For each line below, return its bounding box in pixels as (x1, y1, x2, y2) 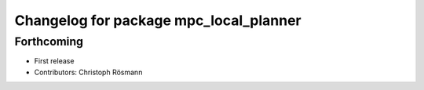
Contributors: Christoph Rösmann (34, 67, 143, 77)
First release (34, 56, 75, 66)
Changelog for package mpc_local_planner (14, 12, 302, 29)
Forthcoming (14, 34, 84, 49)
